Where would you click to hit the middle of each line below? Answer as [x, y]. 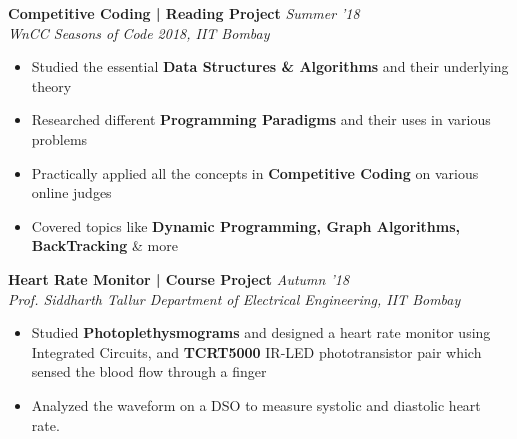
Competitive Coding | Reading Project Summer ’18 [184, 13]
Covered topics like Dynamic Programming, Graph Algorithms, [246, 225]
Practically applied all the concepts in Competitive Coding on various [255, 172]
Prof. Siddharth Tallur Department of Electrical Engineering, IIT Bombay [234, 298]
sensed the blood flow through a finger [149, 371]
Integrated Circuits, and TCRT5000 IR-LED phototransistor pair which [256, 351]
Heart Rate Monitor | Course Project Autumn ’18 [179, 278]
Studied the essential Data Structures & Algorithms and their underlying [270, 66]
